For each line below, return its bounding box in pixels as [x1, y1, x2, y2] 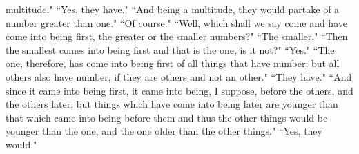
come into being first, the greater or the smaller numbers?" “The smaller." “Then [6, 29, 348, 44]
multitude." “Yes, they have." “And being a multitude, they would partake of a [6, 2, 340, 16]
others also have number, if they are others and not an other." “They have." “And [6, 69, 352, 84]
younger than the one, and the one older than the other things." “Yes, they [6, 124, 322, 138]
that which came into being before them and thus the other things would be [6, 110, 328, 124]
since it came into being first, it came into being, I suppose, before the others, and [6, 83, 353, 97]
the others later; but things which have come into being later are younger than [6, 97, 338, 111]
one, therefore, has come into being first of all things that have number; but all [6, 56, 340, 70]
